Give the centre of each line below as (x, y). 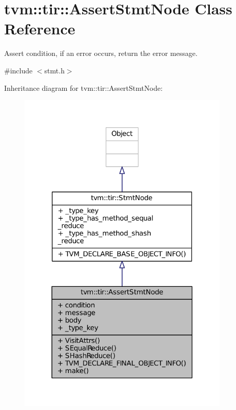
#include (18, 70)
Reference (40, 28)
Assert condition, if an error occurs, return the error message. (101, 53)
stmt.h (54, 70)
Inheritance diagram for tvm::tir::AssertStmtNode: (83, 87)
